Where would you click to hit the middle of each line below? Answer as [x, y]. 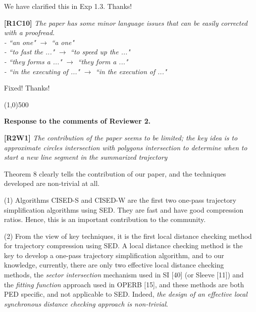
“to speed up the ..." [100, 52]
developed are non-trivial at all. [52, 183]
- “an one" [20, 42]
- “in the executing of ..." [42, 71]
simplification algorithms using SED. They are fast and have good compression [124, 209]
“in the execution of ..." [131, 71]
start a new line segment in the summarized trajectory [86, 157]
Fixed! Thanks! [27, 88]
